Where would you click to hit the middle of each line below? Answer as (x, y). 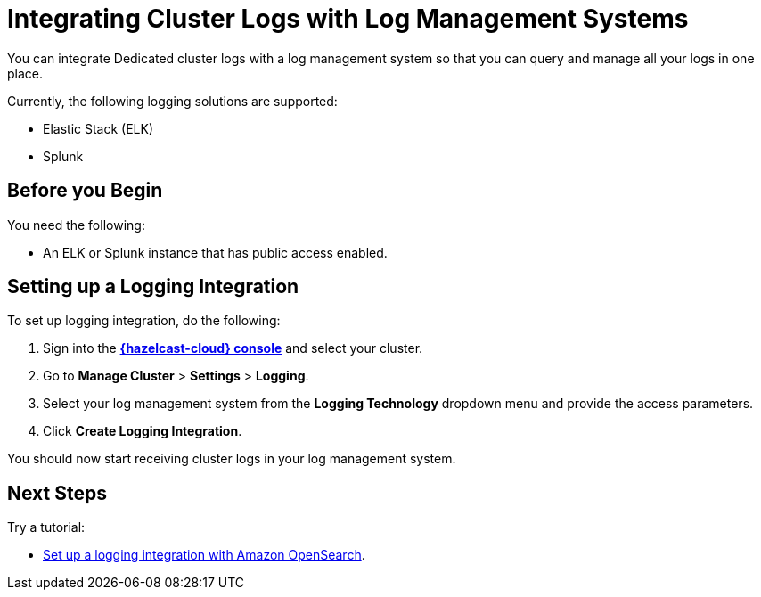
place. (25, 73)
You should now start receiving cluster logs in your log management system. (232, 459)
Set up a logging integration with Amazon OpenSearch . (204, 555)
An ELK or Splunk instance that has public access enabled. (215, 252)
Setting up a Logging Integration (153, 287)
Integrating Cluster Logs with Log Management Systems (348, 19)
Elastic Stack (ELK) (98, 128)
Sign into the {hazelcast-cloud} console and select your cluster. (233, 348)
